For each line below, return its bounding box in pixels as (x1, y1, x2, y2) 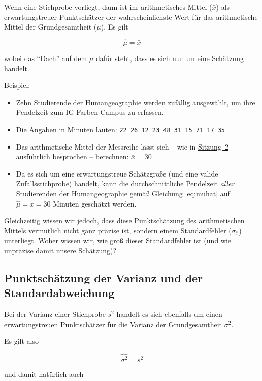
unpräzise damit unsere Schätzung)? (4, 245, 117, 255)
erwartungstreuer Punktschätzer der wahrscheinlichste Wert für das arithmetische (4, 11, 258, 22)
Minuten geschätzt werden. (53, 198, 137, 209)
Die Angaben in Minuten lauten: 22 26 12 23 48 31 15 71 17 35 (16, 124, 225, 134)
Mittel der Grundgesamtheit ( (4, 21, 97, 32)
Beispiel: (4, 80, 30, 91)
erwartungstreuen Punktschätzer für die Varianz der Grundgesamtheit (4, 318, 222, 329)
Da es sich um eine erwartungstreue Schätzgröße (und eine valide (16, 168, 218, 179)
